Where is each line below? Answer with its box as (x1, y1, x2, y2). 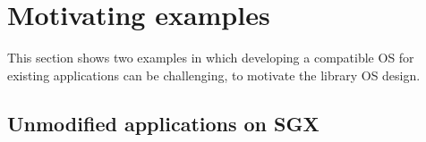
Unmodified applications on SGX (7, 109, 319, 137)
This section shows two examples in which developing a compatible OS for (7, 48, 414, 67)
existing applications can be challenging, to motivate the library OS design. (7, 65, 421, 84)
